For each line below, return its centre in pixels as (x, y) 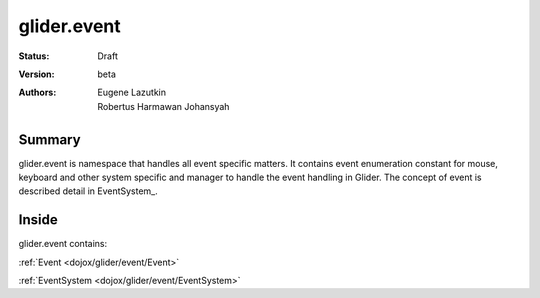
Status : (34, 56)
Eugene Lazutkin (132, 92)
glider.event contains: (63, 244)
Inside (38, 220)
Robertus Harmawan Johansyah (163, 106)
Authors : (37, 92)
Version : (36, 74)
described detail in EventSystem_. (88, 191)
